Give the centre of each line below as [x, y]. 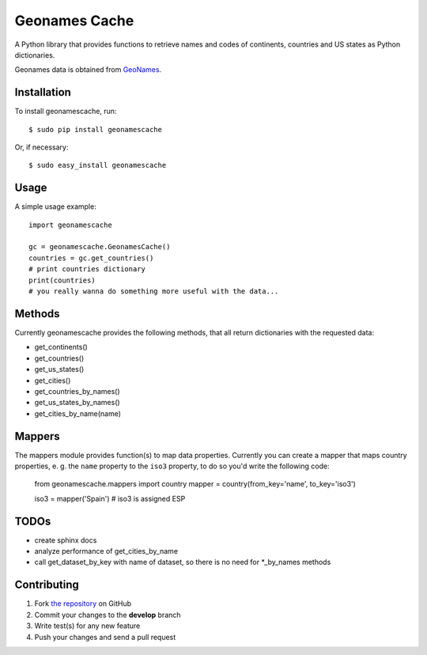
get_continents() [61, 347]
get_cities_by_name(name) [78, 413]
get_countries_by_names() [77, 391]
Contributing [47, 585]
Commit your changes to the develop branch [108, 615]
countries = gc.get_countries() [91, 258]
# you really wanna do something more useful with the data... [154, 292]
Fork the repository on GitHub [83, 604]
